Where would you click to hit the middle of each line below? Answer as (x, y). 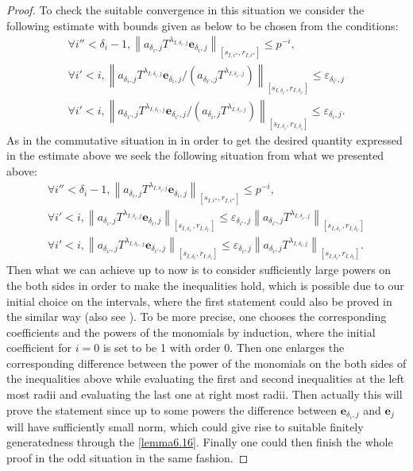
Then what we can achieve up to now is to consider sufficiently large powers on (199, 270)
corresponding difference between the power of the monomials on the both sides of (206, 363)
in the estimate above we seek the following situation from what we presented (195, 155)
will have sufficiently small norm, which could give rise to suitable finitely (185, 426)
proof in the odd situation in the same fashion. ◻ (127, 457)
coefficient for (39, 347)
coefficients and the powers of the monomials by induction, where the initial (191, 332)
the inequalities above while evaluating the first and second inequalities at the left (206, 378)
